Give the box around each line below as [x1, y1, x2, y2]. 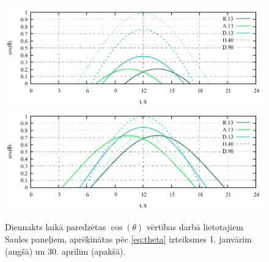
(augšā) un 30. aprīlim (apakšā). [5, 244, 126, 257]
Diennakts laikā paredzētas [5, 220, 106, 233]
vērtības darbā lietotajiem [146, 220, 243, 233]
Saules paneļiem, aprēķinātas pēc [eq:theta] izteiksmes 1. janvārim [5, 232, 252, 245]
